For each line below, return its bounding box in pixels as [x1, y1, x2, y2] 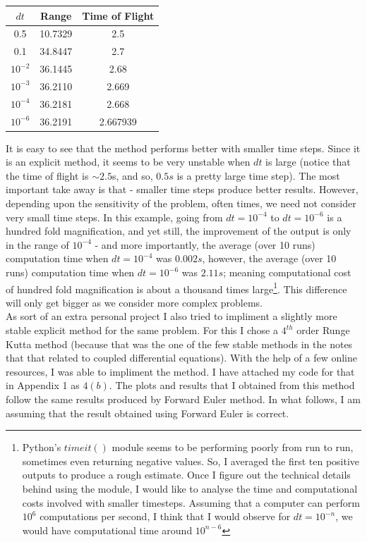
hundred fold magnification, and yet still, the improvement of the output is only [6, 223, 351, 238]
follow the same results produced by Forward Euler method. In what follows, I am [6, 392, 361, 406]
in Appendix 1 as [6, 378, 80, 393]
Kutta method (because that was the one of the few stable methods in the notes [6, 336, 353, 351]
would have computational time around [22, 522, 193, 537]
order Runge [296, 323, 350, 338]
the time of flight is [6, 168, 89, 183]
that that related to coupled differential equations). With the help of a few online [6, 350, 357, 365]
